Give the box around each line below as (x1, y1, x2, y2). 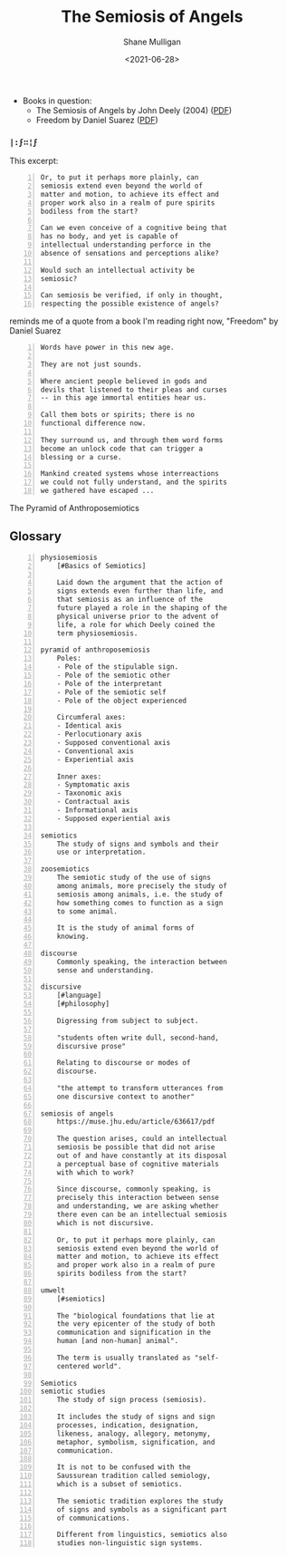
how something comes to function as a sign (56, 898, 224, 907)
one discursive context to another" (56, 1092, 196, 1101)
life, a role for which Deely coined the (56, 620, 215, 629)
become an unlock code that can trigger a (40, 444, 204, 453)
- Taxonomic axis (56, 788, 122, 798)
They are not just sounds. (40, 360, 142, 369)
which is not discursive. (56, 1218, 155, 1227)
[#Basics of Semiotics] (56, 561, 147, 570)
